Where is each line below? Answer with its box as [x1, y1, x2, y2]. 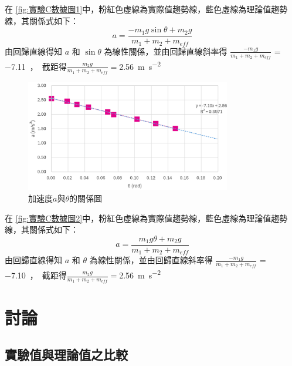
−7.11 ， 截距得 [5, 60, 67, 72]
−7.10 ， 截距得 [5, 269, 67, 281]
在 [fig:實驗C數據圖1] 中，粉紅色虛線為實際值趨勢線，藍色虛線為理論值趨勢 [5, 3, 288, 15]
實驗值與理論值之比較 [5, 345, 128, 364]
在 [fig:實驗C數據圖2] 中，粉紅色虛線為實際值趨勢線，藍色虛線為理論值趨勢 [5, 211, 288, 224]
